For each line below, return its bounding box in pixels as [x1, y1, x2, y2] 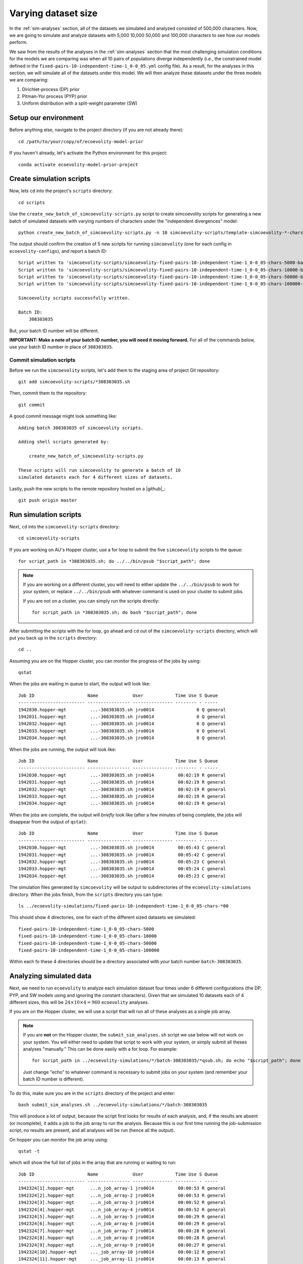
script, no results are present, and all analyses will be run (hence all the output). [9, 1127, 175, 1134]
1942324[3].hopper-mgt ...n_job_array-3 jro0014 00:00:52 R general [18, 1200, 226, 1205]
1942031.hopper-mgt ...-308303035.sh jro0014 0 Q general [18, 714, 226, 720]
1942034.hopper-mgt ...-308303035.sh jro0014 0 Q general [18, 735, 226, 741]
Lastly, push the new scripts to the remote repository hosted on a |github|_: [9, 485, 166, 491]
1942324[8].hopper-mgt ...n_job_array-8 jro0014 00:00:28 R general [18, 1235, 226, 1241]
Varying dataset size [9, 8, 98, 19]
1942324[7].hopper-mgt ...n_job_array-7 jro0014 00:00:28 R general [18, 1228, 226, 1234]
